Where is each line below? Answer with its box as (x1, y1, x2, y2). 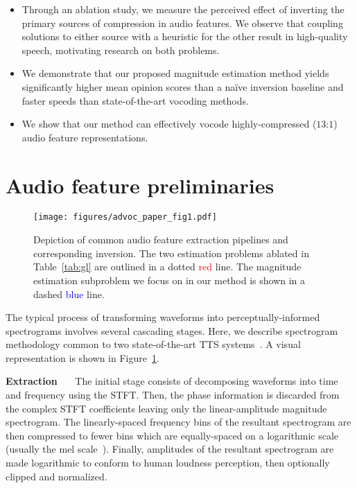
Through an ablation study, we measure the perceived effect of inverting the (21, 2, 345, 16)
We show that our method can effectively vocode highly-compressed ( (21, 116, 317, 131)
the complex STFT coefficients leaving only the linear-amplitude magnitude (6, 401, 327, 415)
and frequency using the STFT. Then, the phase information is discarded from (6, 387, 340, 402)
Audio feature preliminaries (6, 171, 275, 199)
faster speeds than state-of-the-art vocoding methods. (21, 93, 249, 107)
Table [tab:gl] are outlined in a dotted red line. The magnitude (33, 259, 302, 274)
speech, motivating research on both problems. (21, 42, 220, 57)
